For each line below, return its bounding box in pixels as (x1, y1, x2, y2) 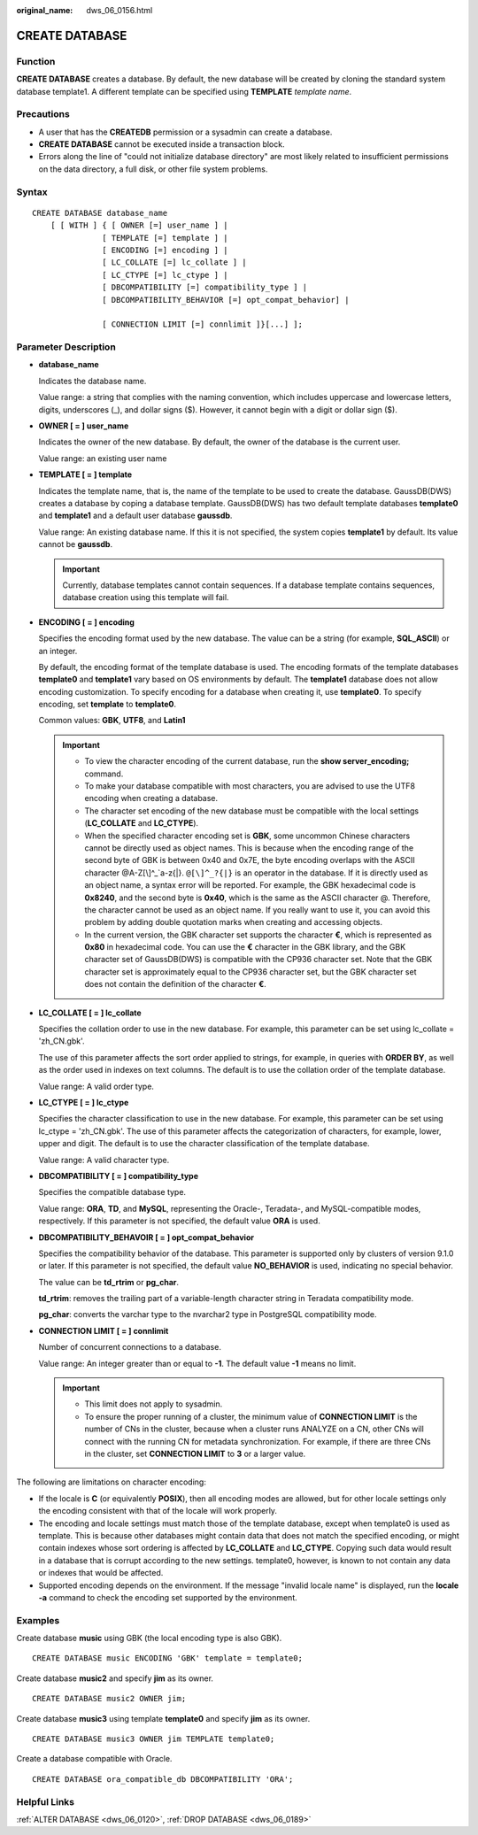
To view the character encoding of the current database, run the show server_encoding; (84, 756, 410, 767)
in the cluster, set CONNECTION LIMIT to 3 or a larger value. (84, 1448, 306, 1459)
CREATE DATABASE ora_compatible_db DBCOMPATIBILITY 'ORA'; (32, 1774, 294, 1784)
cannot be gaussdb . (38, 539, 113, 550)
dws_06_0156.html (86, 5, 153, 15)
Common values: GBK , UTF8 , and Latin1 (38, 715, 186, 726)
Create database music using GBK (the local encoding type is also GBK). (16, 1633, 282, 1644)
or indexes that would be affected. (38, 1568, 164, 1578)
